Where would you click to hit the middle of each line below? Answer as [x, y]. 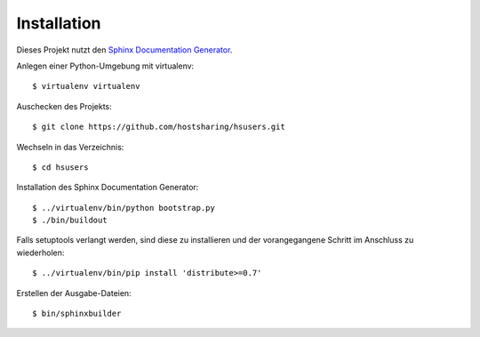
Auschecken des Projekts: [64, 106]
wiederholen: [40, 253]
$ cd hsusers [60, 167]
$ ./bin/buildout [70, 221]
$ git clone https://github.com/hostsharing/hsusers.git [159, 127]
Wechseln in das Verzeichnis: [70, 147]
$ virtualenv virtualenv [86, 86]
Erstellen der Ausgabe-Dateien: [74, 293]
